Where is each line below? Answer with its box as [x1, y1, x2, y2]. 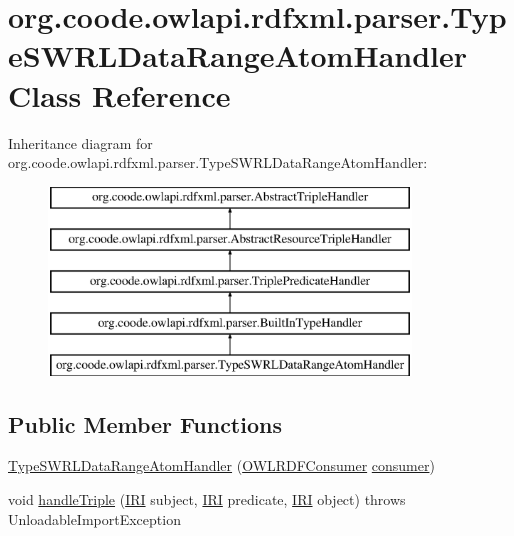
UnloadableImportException [8, 508, 181, 529]
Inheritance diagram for [8, 132, 153, 153]
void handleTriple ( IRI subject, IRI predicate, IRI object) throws [8, 489, 406, 510]
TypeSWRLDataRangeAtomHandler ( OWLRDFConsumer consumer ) [8, 455, 435, 476]
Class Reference [8, 74, 231, 115]
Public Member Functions [8, 408, 282, 439]
